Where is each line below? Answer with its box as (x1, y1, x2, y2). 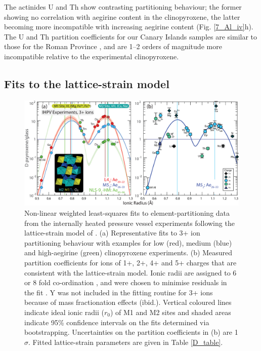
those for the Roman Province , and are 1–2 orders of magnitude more (4, 41, 222, 52)
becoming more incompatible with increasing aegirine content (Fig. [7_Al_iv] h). (4, 21, 253, 32)
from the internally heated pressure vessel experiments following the (24, 217, 235, 228)
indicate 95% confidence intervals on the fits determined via (24, 317, 209, 327)
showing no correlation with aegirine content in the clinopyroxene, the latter (4, 11, 240, 22)
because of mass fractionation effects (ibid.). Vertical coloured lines (24, 297, 232, 307)
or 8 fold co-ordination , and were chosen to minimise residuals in (24, 277, 227, 288)
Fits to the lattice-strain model (4, 75, 169, 91)
